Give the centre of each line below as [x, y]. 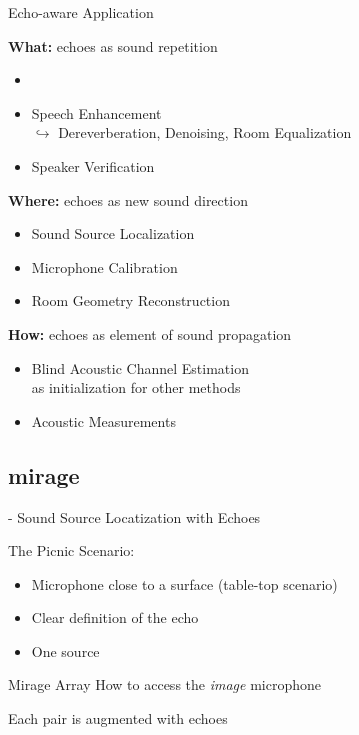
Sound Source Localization [113, 233]
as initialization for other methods [136, 387]
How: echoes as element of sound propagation [150, 333]
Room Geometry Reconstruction [130, 300]
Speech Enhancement [96, 112]
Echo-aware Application [81, 12]
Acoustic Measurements [103, 420]
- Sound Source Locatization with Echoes [134, 516]
